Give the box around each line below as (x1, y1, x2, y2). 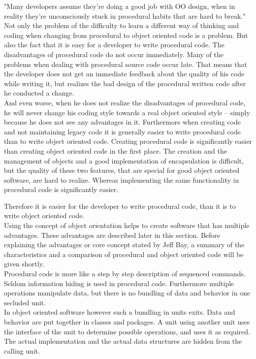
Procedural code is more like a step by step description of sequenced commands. (4, 268, 246, 279)
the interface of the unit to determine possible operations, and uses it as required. (4, 326, 250, 336)
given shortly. (4, 259, 44, 269)
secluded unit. (4, 297, 46, 307)
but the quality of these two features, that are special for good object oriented (4, 165, 239, 175)
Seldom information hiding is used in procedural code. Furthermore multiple (4, 278, 234, 288)
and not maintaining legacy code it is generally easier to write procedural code (4, 126, 241, 136)
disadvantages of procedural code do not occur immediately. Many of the (4, 49, 224, 59)
